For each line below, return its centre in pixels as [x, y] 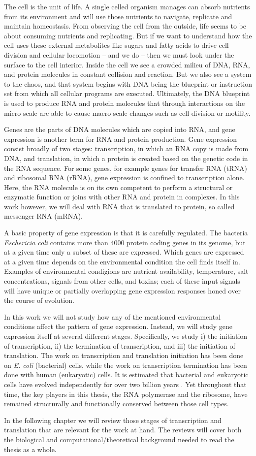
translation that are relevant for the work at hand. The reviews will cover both [123, 430]
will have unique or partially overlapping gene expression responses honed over [122, 290]
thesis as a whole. [30, 449]
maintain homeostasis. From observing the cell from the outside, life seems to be [125, 26]
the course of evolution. [39, 300]
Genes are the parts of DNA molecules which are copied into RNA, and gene [120, 129]
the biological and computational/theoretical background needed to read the [119, 439]
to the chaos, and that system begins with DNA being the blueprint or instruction [128, 83]
